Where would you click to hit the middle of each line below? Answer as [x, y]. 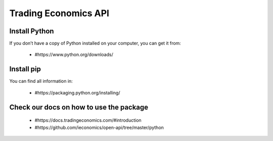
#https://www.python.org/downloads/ [74, 55]
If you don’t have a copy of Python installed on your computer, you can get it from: [95, 43]
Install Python [32, 31]
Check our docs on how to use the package [79, 107]
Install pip [25, 69]
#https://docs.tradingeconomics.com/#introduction [88, 120]
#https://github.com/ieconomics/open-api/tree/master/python [99, 127]
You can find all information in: [41, 81]
